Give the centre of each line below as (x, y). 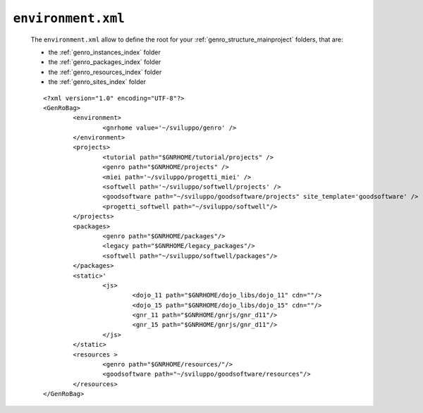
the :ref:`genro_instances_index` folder (105, 52)
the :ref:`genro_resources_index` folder (105, 72)
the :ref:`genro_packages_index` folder (105, 62)
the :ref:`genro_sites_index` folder (97, 82)
